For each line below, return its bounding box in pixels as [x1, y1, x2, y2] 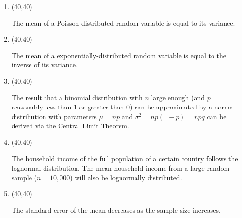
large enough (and [151, 92, 205, 102]
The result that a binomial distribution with [11, 92, 143, 102]
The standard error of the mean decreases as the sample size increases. [11, 204, 221, 215]
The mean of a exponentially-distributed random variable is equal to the [11, 50, 227, 60]
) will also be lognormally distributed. [70, 172, 182, 182]
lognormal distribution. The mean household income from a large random [11, 163, 230, 173]
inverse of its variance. [11, 60, 77, 70]
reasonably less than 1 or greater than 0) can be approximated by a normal [11, 102, 235, 112]
